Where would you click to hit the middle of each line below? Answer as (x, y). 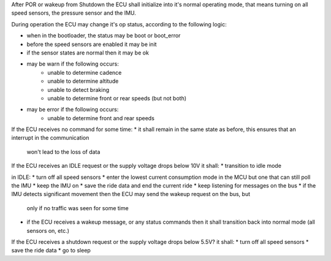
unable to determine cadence (85, 72)
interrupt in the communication (50, 138)
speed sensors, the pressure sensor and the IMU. (74, 13)
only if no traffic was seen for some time (78, 208)
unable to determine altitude (83, 81)
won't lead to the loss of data (63, 152)
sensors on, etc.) (48, 230)
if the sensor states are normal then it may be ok (88, 53)
